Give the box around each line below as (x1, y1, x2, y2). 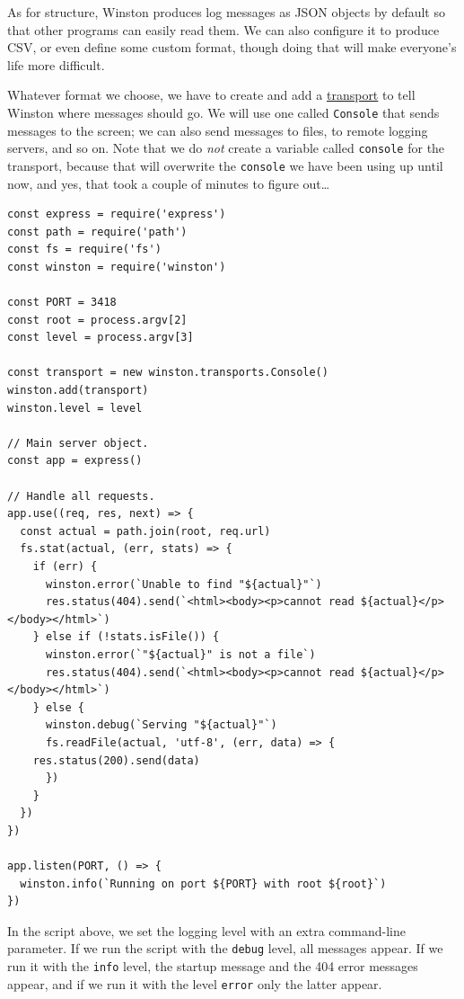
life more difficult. (7, 55, 105, 74)
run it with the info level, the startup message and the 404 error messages (7, 957, 418, 976)
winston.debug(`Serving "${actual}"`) (45, 718, 277, 732)
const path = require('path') (7, 225, 188, 238)
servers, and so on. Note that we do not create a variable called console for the (7, 138, 445, 157)
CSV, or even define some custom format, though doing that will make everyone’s (7, 38, 457, 57)
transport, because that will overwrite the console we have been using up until (7, 156, 443, 174)
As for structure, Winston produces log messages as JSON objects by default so (7, 3, 445, 21)
